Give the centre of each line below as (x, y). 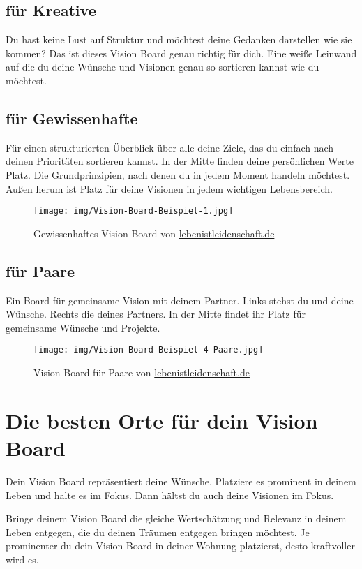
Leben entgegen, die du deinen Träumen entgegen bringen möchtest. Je (158, 532)
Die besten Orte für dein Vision (162, 420)
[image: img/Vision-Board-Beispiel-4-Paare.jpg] (149, 350)
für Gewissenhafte (72, 118)
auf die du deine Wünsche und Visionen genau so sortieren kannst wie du (163, 67)
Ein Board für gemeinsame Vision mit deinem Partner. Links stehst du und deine (180, 300)
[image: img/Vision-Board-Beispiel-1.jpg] (134, 211)
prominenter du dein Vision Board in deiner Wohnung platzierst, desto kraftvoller (180, 546)
